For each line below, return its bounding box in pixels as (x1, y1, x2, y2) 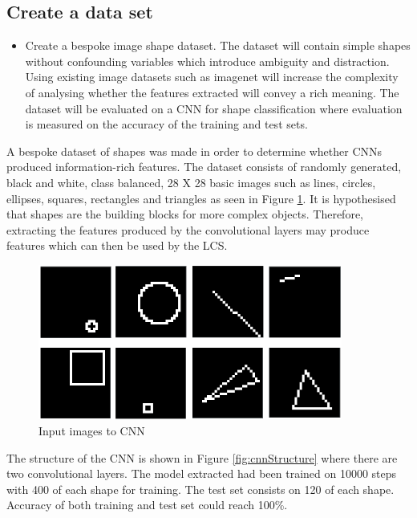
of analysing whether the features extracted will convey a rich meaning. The (25, 84, 399, 100)
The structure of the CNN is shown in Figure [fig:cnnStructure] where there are (6, 449, 398, 466)
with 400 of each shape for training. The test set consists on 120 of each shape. (6, 480, 395, 497)
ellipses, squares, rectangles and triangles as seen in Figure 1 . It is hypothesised (6, 190, 396, 206)
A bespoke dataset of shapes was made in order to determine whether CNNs (6, 142, 383, 159)
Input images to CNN (38, 422, 145, 438)
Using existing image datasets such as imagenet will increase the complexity (25, 68, 399, 85)
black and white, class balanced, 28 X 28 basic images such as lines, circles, (6, 173, 376, 190)
